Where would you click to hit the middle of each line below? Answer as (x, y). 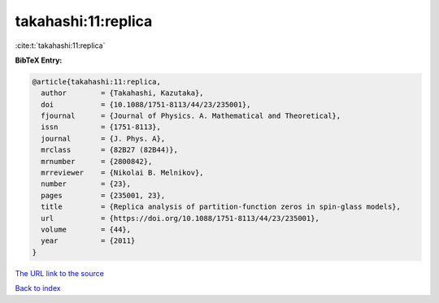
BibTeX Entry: (39, 60)
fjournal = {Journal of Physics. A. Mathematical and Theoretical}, (191, 116)
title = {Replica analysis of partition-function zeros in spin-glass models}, (221, 207)
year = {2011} (88, 241)
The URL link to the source (60, 273)
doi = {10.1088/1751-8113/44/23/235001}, (146, 104)
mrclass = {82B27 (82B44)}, (110, 150)
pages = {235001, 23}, (103, 195)
